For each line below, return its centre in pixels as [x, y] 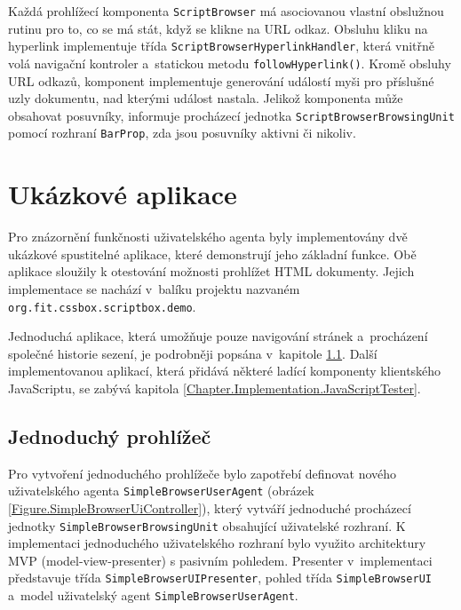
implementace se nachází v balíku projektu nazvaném [154, 288]
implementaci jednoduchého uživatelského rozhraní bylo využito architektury [217, 543]
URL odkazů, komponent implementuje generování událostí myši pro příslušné [221, 80]
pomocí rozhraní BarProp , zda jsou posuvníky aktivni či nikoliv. [182, 133]
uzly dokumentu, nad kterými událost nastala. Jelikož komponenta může [206, 98]
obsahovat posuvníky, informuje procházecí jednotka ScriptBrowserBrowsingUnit [231, 115]
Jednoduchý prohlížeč [110, 436]
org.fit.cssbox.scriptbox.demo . [102, 306]
